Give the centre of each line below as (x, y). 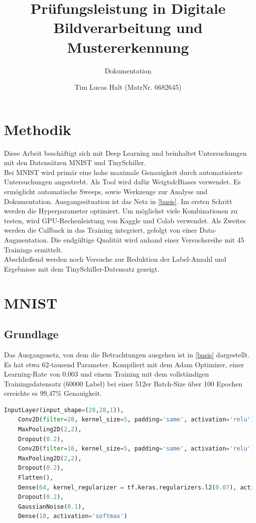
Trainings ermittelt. (33, 249)
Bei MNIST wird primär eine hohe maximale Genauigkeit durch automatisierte (123, 172)
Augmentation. (26, 239)
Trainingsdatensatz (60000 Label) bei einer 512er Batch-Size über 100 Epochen (123, 383)
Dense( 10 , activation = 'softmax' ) (73, 516)
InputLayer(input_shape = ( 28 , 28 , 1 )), (64, 410)
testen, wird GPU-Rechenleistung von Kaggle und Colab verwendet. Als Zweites (125, 220)
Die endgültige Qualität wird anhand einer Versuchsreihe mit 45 (147, 239)
